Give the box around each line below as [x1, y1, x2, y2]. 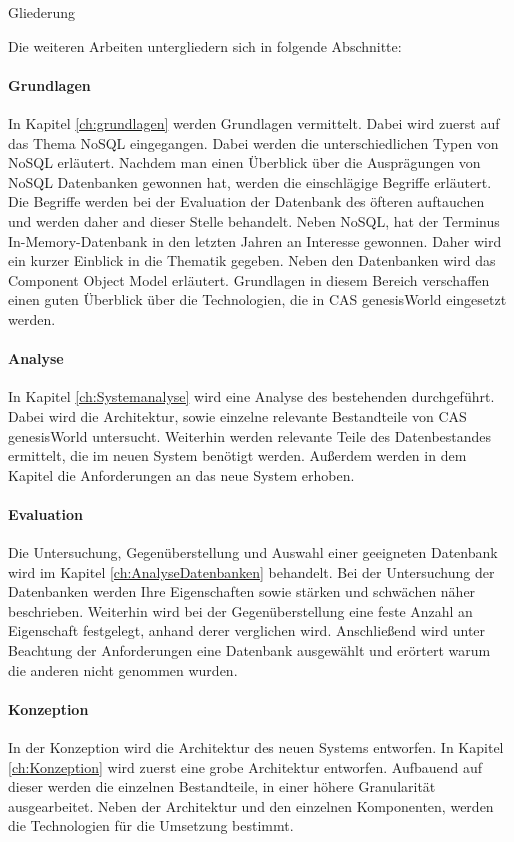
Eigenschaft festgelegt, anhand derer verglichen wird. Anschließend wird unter [8, 620, 486, 641]
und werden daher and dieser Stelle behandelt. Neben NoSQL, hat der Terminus [8, 210, 500, 231]
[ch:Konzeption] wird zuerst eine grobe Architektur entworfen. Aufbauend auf [8, 756, 483, 777]
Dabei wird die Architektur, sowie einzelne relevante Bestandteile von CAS [8, 405, 467, 426]
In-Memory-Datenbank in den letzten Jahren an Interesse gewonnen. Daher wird [8, 230, 502, 251]
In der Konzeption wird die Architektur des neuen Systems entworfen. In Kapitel [8, 737, 504, 758]
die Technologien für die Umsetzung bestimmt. [8, 815, 294, 836]
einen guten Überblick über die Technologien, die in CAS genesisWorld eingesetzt [8, 289, 507, 310]
